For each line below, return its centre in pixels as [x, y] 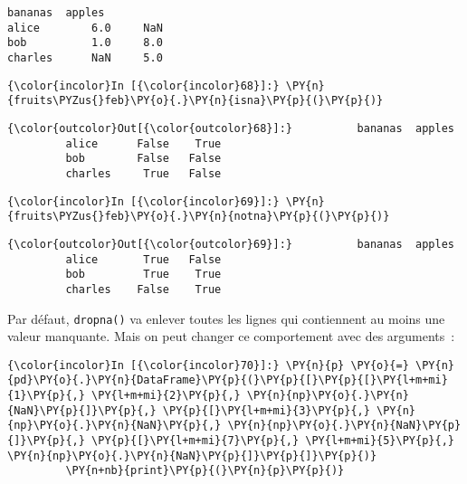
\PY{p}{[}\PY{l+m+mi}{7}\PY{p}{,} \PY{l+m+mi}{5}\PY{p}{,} [273, 441]
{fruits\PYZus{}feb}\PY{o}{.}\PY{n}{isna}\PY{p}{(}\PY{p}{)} [195, 101]
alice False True [143, 143]
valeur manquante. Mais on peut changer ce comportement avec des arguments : [231, 336]
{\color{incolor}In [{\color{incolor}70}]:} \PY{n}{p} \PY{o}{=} [208, 365]
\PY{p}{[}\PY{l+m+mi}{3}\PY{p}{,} [266, 410]
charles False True [143, 289]
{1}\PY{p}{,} [46, 396]
